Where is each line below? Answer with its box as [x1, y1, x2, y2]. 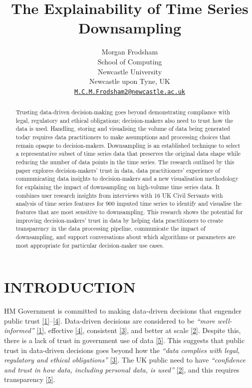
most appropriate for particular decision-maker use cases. [15, 241, 164, 249]
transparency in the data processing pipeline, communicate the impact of [15, 224, 206, 233]
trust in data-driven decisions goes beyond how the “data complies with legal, [4, 345, 240, 355]
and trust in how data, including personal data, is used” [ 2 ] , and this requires [4, 364, 240, 375]
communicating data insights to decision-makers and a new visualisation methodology [15, 174, 239, 183]
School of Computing [97, 56, 162, 66]
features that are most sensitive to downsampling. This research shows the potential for [15, 208, 243, 216]
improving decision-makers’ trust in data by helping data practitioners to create [15, 216, 224, 224]
